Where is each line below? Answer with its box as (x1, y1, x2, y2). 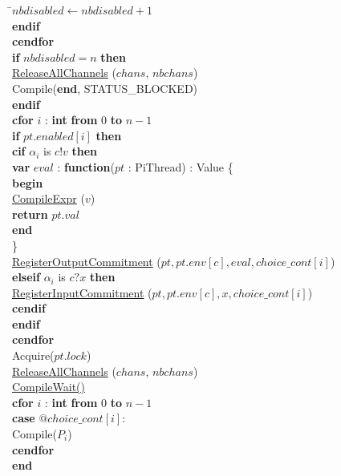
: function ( (57, 158, 116, 175)
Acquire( (12, 347, 55, 364)
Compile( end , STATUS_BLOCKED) (12, 79, 198, 96)
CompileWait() (12, 378, 86, 395)
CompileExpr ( (12, 190, 85, 207)
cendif (12, 300, 46, 317)
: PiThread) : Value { (128, 158, 233, 175)
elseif (12, 268, 40, 285)
